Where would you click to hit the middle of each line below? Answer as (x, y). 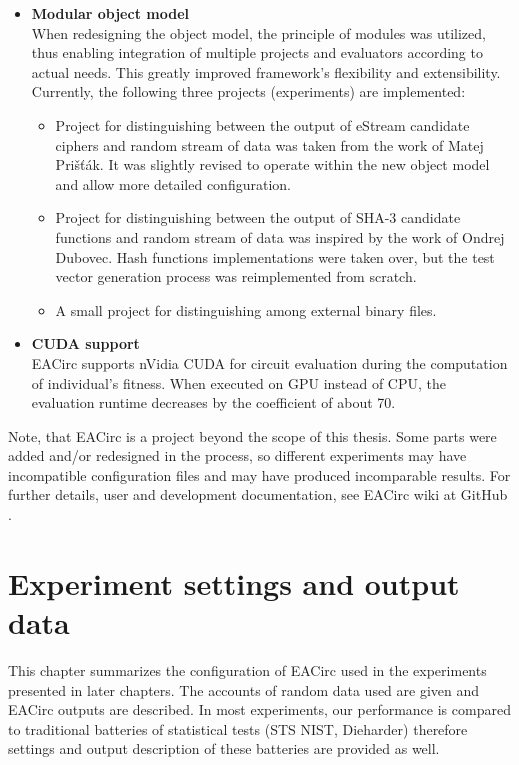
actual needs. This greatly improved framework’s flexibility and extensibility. (266, 71)
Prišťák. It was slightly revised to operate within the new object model (272, 164)
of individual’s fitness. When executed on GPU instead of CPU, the (239, 382)
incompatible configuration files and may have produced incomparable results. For (259, 474)
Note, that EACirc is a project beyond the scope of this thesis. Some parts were (252, 435)
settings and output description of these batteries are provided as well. (224, 748)
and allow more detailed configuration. (173, 183)
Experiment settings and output (234, 582)
